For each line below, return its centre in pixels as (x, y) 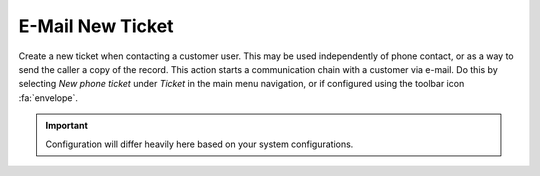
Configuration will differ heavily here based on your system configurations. (199, 144)
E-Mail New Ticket (96, 26)
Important (67, 126)
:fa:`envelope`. (48, 97)
